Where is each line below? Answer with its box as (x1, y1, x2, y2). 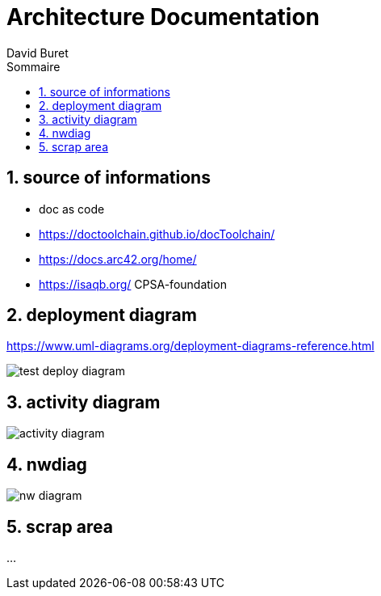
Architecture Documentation (6, 3, 320, 31)
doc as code (39, 201, 105, 216)
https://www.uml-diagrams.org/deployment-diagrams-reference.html (6, 339, 375, 353)
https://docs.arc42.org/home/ (39, 252, 197, 266)
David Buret (6, 45, 69, 60)
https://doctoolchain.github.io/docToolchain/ (39, 226, 275, 241)
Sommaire (6, 59, 61, 74)
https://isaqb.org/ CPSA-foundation (39, 277, 227, 291)
